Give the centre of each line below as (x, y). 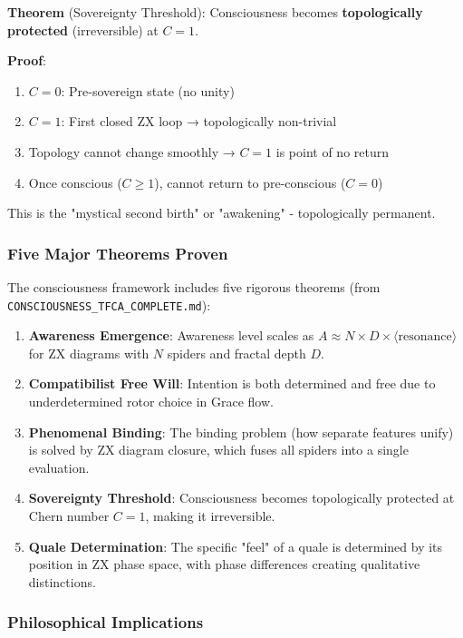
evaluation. (59, 467)
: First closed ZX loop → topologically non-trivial (199, 121)
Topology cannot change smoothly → (132, 151)
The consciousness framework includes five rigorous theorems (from (194, 286)
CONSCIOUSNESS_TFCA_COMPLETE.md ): (109, 304)
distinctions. (62, 581)
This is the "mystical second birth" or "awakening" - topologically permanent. (222, 213)
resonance (425, 337)
